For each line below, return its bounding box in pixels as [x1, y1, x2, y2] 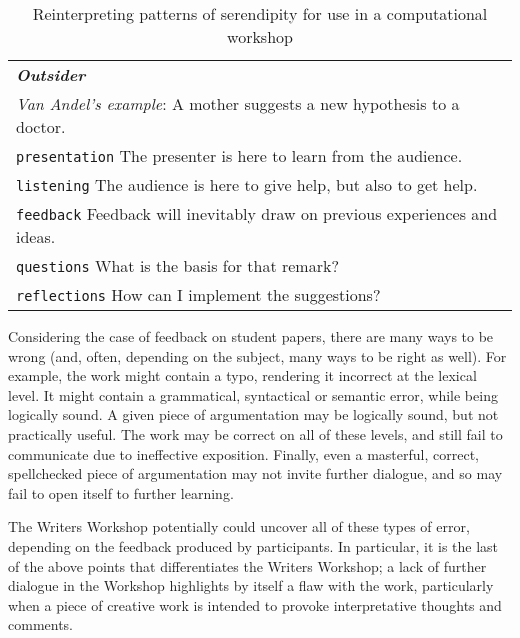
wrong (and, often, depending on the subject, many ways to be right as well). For [8, 345, 507, 366]
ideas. [16, 225, 56, 248]
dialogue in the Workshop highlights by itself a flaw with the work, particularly [8, 575, 494, 596]
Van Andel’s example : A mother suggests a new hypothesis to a [16, 92, 460, 115]
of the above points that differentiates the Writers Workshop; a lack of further [8, 555, 487, 576]
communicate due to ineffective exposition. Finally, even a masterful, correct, [8, 443, 480, 464]
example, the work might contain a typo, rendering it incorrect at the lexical [8, 365, 477, 386]
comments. [8, 614, 74, 635]
